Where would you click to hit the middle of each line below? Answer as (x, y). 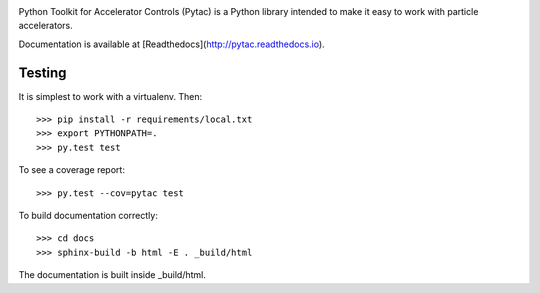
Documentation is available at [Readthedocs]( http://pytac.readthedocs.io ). (171, 44)
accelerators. (46, 26)
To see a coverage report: (71, 170)
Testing (42, 72)
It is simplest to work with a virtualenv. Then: (110, 96)
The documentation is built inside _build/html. (112, 275)
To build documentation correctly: (88, 216)
